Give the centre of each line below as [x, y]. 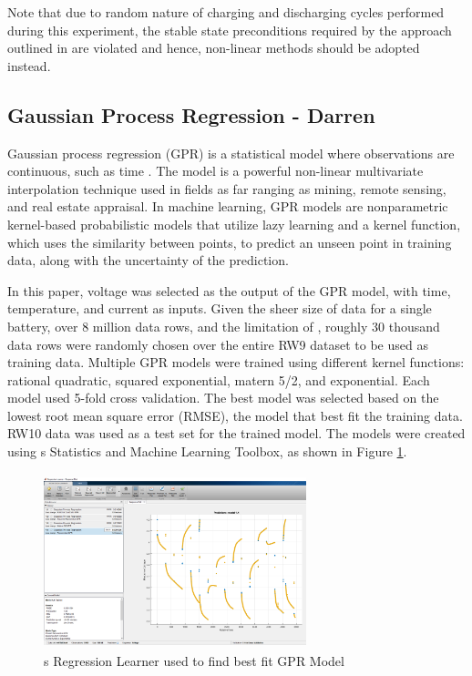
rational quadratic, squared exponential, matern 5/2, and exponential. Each [219, 379]
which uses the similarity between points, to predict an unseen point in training [230, 242]
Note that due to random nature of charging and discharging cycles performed [226, 12]
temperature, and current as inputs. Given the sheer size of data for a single [220, 308]
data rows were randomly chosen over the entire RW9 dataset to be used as [218, 344]
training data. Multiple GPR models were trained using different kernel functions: [236, 362]
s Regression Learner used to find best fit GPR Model [194, 661]
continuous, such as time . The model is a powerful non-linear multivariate [215, 171]
